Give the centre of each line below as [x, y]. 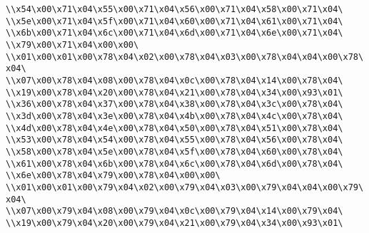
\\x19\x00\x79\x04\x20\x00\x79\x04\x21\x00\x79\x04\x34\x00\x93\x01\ [175, 223]
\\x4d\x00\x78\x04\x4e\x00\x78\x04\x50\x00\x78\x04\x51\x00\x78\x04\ [175, 128]
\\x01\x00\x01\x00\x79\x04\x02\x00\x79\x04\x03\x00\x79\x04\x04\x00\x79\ [185, 187]
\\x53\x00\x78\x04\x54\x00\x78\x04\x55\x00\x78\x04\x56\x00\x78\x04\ [175, 140]
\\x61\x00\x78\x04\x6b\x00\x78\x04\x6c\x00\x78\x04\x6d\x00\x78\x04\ [175, 164]
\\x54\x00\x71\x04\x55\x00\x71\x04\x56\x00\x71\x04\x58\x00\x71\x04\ [175, 9]
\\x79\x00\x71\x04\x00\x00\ [72, 45]
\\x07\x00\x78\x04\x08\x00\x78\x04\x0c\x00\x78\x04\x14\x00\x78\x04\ [175, 80]
